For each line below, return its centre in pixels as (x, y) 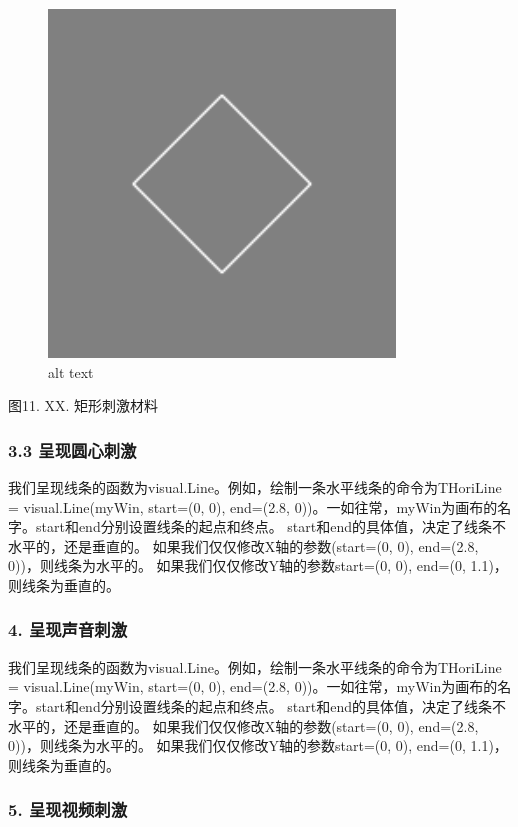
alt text (71, 371)
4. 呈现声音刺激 (68, 629)
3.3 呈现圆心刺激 (72, 449)
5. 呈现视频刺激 (68, 809)
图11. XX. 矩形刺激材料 (83, 405)
